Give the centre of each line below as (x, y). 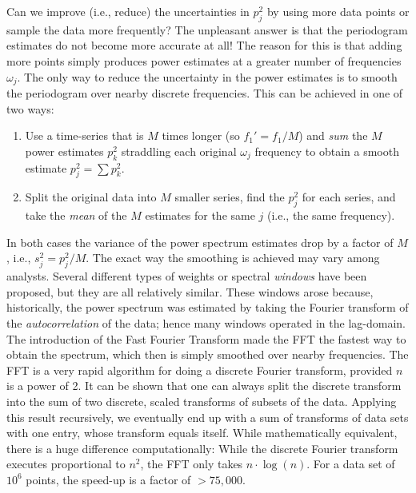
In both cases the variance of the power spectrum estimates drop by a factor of (200, 242)
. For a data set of (351, 464)
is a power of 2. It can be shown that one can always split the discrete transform (204, 386)
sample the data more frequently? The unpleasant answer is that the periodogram (207, 29)
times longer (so (201, 135)
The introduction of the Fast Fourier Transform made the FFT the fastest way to (206, 338)
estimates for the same (200, 215)
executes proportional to (66, 464)
